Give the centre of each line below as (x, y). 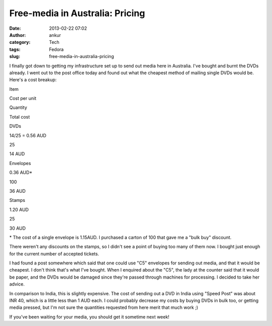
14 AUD (17, 154)
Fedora (56, 49)
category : (20, 42)
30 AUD (18, 228)
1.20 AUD (19, 209)
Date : (15, 28)
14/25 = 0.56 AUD (28, 135)
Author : (18, 35)
